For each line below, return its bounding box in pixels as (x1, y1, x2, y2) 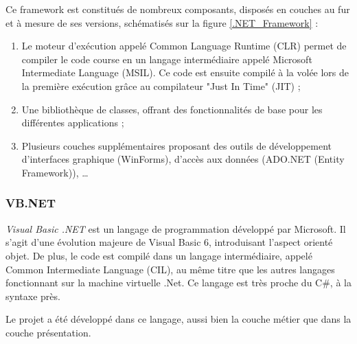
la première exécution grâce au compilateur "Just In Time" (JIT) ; (21, 78, 301, 93)
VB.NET (5, 194, 56, 211)
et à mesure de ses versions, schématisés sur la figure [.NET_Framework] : (5, 15, 319, 30)
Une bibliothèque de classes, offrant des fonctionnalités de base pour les (21, 102, 323, 116)
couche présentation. (5, 325, 91, 339)
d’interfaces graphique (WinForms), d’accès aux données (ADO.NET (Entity (21, 152, 345, 166)
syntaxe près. (5, 288, 60, 303)
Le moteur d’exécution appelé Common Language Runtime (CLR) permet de (21, 38, 347, 53)
